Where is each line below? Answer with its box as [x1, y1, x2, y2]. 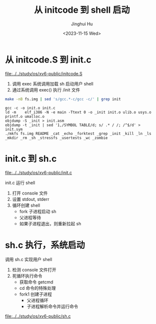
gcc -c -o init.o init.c [5, 106, 56, 110]
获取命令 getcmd [19, 279, 54, 285]
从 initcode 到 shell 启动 [34, 4, 130, 16]
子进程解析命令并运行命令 [26, 303, 78, 309]
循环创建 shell [12, 202, 40, 208]
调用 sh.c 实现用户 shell [5, 257, 53, 262]
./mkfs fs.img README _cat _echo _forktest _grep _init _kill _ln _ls [5, 131, 152, 136]
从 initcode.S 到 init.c [5, 54, 92, 65]
